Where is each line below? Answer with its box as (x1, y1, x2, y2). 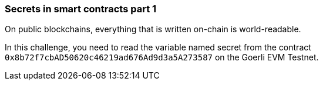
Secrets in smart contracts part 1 (5, 3, 157, 15)
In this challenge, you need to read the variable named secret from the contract (5, 42, 311, 53)
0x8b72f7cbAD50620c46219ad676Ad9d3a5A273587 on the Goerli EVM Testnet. (5, 52, 319, 63)
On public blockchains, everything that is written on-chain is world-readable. (5, 24, 301, 35)
